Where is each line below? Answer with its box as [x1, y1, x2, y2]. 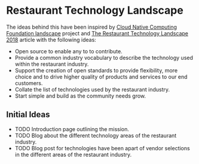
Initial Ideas [6, 110, 50, 120]
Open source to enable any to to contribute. [14, 47, 123, 54]
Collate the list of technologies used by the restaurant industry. [14, 86, 170, 93]
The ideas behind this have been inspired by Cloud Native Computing [6, 23, 177, 31]
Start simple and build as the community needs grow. [14, 92, 146, 99]
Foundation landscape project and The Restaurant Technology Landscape [6, 29, 188, 37]
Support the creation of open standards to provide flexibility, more [14, 66, 178, 74]
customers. [14, 79, 43, 87]
